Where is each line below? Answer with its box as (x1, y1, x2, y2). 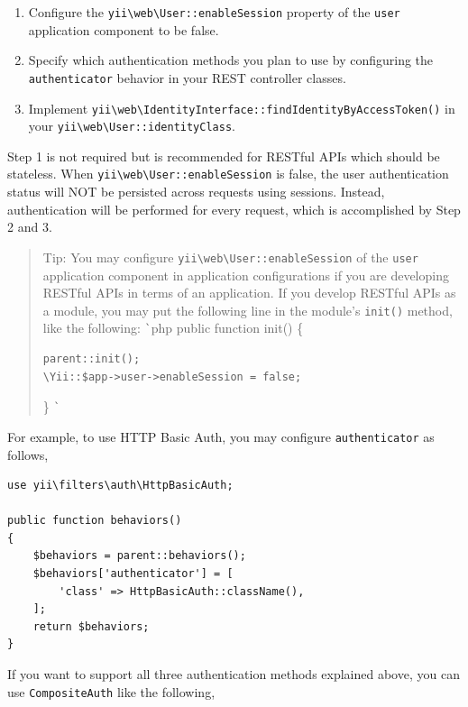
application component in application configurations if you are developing (42, 265, 449, 284)
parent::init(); (42, 353, 141, 365)
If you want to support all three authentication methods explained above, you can (7, 665, 460, 684)
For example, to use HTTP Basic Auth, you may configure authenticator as (7, 427, 435, 445)
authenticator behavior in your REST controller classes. (28, 68, 346, 87)
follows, (7, 445, 49, 464)
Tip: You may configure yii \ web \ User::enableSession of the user (42, 247, 418, 266)
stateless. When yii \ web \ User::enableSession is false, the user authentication (7, 164, 449, 183)
